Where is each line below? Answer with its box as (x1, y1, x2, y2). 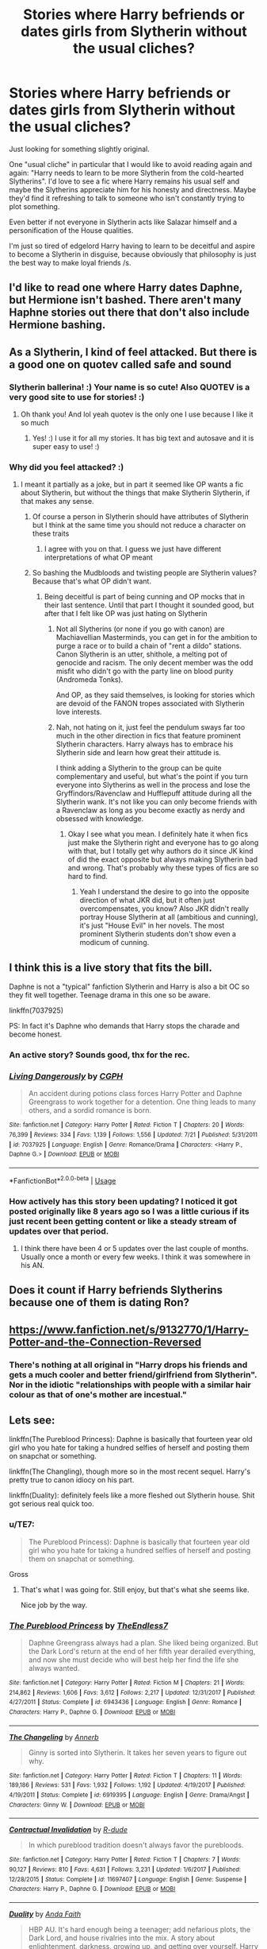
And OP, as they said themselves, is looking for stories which (55, 690, 256, 700)
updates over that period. (9, 1226, 109, 1237)
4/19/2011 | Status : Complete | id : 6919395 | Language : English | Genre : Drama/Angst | (9, 1791, 250, 1799)
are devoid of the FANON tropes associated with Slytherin (55, 699, 245, 708)
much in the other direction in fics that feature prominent (55, 731, 241, 741)
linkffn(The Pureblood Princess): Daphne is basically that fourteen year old (9, 1435, 253, 1444)
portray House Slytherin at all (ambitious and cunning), (79, 913, 258, 922)
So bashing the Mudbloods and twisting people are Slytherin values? (32, 568, 257, 578)
